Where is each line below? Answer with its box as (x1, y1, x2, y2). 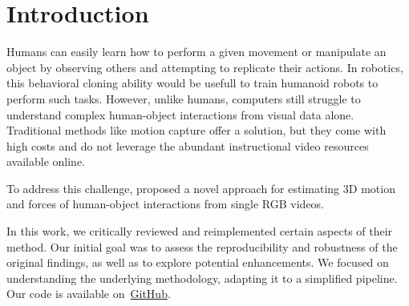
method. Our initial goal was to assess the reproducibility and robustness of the (6, 238, 398, 255)
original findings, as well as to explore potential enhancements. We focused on (6, 254, 389, 271)
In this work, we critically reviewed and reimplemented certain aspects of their (6, 223, 393, 240)
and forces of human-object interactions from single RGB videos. (6, 195, 325, 212)
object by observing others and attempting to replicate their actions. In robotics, (6, 58, 403, 75)
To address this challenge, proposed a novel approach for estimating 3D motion (6, 179, 395, 196)
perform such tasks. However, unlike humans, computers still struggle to (6, 90, 361, 107)
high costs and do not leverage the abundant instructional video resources (6, 137, 369, 154)
